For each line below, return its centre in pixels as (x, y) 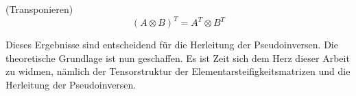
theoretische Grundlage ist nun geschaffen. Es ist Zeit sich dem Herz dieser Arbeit (178, 58)
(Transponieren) (39, 9)
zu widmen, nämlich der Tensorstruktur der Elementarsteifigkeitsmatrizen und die (178, 71)
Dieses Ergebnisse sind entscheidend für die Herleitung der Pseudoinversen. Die (172, 45)
